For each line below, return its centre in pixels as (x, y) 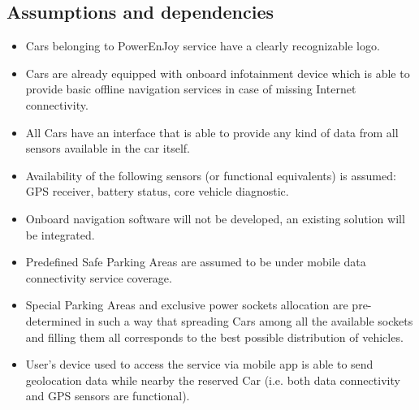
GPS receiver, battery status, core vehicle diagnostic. (157, 191)
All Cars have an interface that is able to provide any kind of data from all (212, 132)
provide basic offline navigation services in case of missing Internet (191, 89)
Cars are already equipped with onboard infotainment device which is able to (218, 73)
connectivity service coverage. (99, 277)
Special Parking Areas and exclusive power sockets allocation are (187, 305)
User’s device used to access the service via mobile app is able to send (199, 364)
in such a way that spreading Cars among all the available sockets (249, 320)
